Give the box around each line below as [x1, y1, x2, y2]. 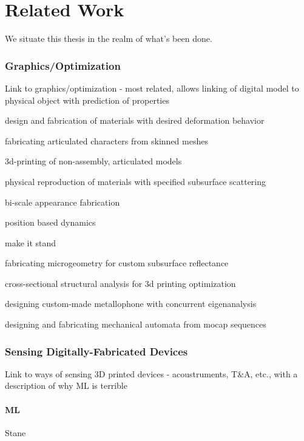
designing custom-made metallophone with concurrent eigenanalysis [5, 297, 257, 310]
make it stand [5, 236, 56, 249]
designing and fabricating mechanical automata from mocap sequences [5, 318, 266, 331]
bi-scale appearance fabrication [5, 195, 120, 208]
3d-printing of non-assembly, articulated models [5, 155, 182, 167]
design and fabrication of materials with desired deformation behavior [5, 114, 265, 127]
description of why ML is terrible [5, 379, 127, 392]
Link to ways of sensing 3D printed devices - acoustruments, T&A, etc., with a [5, 367, 298, 380]
